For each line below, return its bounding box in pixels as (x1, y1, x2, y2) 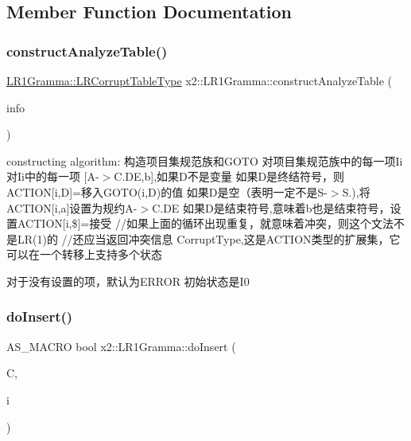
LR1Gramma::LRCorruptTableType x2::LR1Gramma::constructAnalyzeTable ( (6, 72, 393, 88)
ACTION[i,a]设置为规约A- (6, 199, 138, 216)
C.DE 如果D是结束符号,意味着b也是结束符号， (152, 199, 390, 216)
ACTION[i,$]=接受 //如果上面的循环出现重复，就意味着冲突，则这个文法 (17, 215, 394, 232)
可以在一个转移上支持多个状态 (6, 246, 162, 263)
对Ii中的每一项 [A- (6, 168, 99, 185)
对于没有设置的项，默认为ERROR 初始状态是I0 (6, 272, 250, 289)
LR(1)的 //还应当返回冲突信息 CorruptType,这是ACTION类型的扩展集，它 (17, 230, 401, 247)
